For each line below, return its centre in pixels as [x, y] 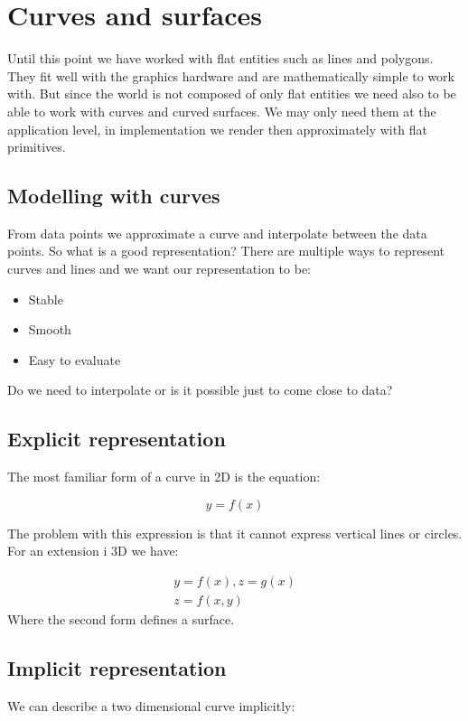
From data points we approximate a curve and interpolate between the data [217, 233]
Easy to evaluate [75, 359]
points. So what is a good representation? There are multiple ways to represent [226, 251]
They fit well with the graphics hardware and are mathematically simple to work [231, 75]
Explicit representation [117, 439]
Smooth [50, 329]
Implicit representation [117, 668]
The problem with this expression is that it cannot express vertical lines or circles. [235, 533]
